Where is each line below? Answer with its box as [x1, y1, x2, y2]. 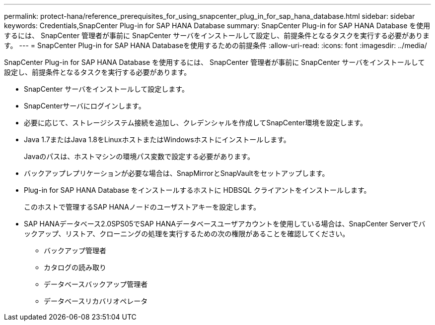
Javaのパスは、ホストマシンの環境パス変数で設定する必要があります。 [24, 152, 254, 161]
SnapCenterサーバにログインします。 [24, 102, 145, 110]
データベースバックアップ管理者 [44, 280, 148, 288]
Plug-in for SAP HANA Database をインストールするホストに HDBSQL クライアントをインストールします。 [24, 186, 371, 194]
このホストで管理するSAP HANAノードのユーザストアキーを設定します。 [24, 203, 260, 211]
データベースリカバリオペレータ [44, 297, 148, 305]
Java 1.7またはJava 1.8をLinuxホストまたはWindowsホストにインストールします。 [24, 135, 290, 144]
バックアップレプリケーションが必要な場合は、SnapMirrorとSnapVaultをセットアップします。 [24, 169, 329, 177]
